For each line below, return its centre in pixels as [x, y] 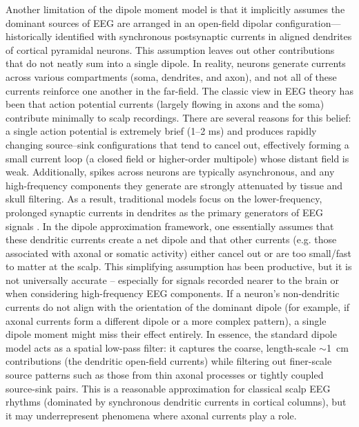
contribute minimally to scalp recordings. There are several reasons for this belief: [178, 117]
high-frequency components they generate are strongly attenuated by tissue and [174, 185]
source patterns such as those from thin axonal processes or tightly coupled [165, 375]
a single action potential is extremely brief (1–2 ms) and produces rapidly [161, 131]
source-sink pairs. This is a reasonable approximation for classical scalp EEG [168, 388]
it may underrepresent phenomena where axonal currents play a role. [151, 415]
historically [29, 36]
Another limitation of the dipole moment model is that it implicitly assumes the [175, 9]
